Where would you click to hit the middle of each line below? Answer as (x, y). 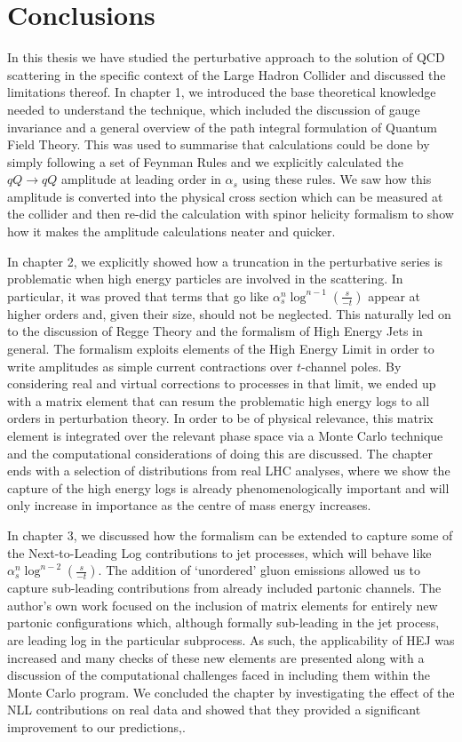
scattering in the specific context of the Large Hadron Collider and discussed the (227, 74)
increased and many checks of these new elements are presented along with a (216, 657)
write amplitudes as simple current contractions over (150, 366)
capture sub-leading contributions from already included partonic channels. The (224, 588)
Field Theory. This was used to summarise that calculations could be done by (219, 144)
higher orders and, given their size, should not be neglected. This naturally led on (229, 313)
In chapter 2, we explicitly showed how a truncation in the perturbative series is (225, 261)
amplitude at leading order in (141, 179)
